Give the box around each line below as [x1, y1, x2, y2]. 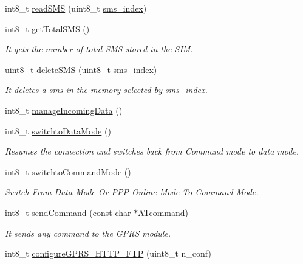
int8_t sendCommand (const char [5, 206, 131, 218]
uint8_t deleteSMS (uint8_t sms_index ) [5, 63, 157, 75]
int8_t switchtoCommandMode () [5, 165, 131, 178]
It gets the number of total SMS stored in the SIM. [5, 43, 193, 55]
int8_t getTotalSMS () [5, 22, 90, 35]
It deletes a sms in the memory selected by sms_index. [5, 83, 208, 96]
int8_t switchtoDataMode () [5, 124, 111, 137]
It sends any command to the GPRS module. [5, 226, 171, 239]
